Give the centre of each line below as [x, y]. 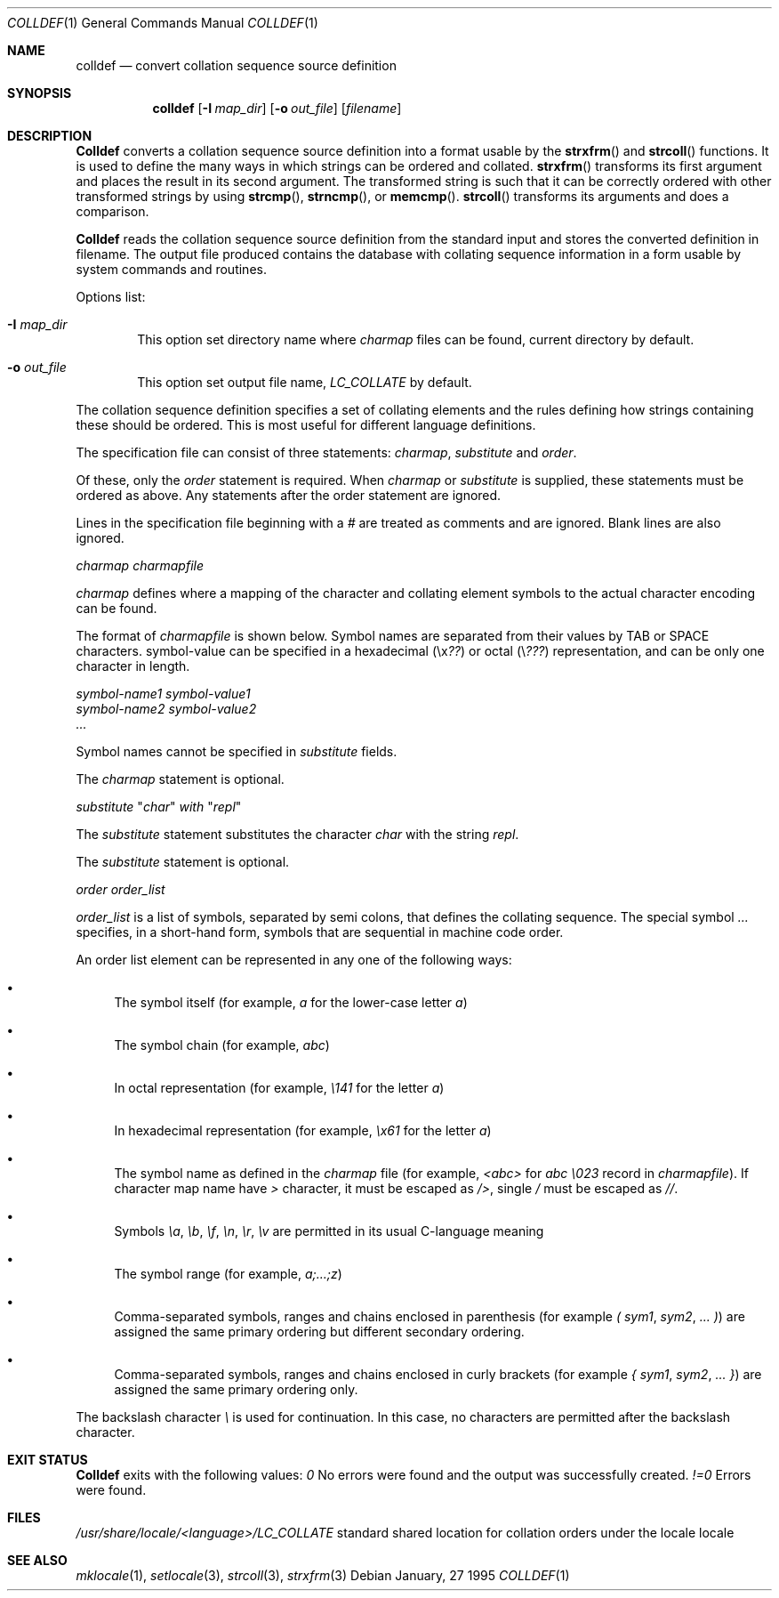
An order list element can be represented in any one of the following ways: [294, 960]
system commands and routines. [171, 269]
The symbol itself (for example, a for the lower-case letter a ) [291, 1002]
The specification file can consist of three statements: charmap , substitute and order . [326, 452]
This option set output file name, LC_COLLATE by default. [305, 382]
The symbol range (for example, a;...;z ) [228, 1274]
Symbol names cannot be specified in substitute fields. [237, 751]
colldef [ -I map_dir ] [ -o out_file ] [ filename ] [277, 108]
